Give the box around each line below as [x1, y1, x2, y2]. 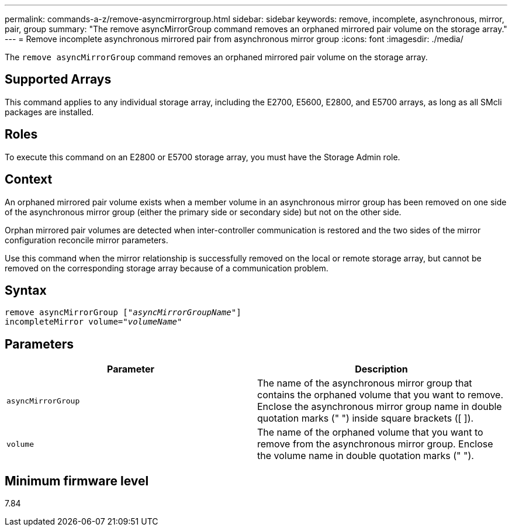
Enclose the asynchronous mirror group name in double [257, 401, 502, 413]
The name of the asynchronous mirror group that [257, 377, 472, 389]
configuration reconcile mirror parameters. [5, 235, 168, 245]
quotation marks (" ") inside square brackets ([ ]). [257, 412, 474, 425]
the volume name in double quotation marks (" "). [257, 450, 474, 462]
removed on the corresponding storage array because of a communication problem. [5, 263, 328, 273]
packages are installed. [5, 106, 94, 117]
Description [355, 363, 408, 375]
